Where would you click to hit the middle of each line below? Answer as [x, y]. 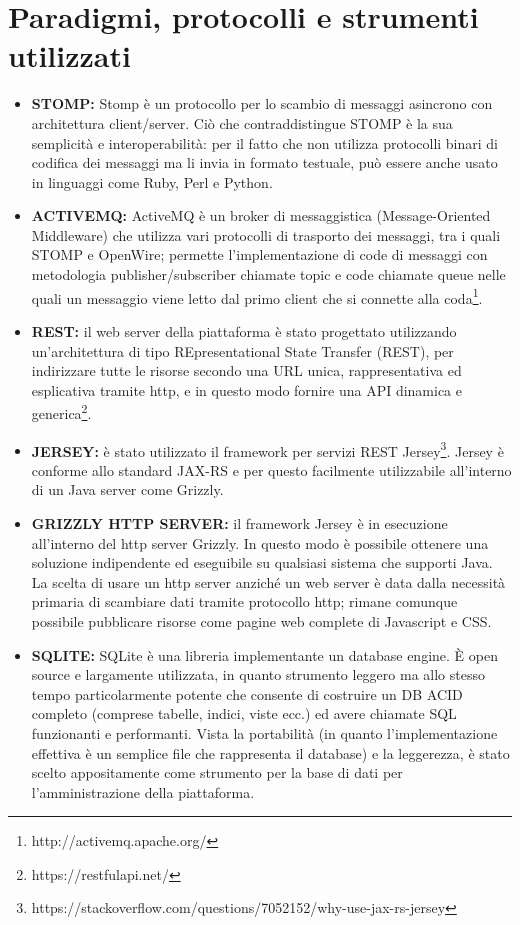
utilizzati [69, 55]
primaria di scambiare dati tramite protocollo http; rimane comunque [244, 601]
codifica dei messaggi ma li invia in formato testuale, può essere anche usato [264, 162]
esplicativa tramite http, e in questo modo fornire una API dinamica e [246, 389]
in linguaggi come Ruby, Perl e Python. [152, 181]
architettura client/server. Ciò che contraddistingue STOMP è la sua [242, 122]
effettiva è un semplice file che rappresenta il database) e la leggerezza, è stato [270, 752]
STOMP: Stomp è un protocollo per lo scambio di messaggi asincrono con [262, 103]
